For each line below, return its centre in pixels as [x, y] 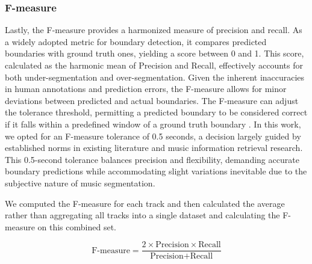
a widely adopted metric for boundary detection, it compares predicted [136, 41]
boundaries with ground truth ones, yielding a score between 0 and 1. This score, [154, 53]
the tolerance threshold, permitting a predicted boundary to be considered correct [156, 112]
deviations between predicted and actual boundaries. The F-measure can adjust [152, 100]
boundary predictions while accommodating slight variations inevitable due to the [156, 171]
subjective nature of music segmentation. [80, 183]
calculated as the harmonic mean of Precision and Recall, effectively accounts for [154, 65]
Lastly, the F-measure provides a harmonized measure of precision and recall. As [154, 30]
